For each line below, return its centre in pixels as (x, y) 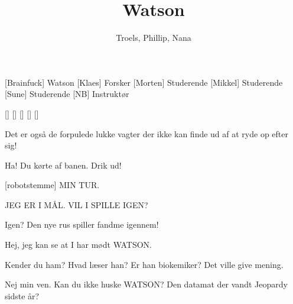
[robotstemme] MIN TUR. (52, 185)
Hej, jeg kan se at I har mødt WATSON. (79, 245)
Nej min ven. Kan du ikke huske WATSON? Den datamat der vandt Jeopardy (146, 284)
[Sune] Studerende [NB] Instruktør (67, 94)
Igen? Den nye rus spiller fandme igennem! (82, 224)
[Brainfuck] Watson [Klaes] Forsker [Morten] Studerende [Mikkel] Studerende (144, 82)
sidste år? (22, 295)
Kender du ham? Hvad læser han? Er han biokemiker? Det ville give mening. (144, 264)
